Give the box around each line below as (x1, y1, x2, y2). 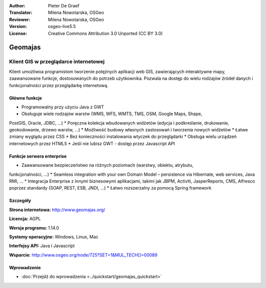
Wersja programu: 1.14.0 (9, 224, 59, 231)
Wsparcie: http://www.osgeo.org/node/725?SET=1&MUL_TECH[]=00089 (9, 252, 158, 258)
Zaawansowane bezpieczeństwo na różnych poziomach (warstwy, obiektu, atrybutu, (21, 162, 194, 168)
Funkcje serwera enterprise (9, 153, 67, 159)
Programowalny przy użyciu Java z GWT (21, 104, 104, 110)
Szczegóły (9, 197, 32, 204)
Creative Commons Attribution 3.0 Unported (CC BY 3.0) (48, 30, 163, 36)
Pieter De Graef (48, 3, 80, 8)
